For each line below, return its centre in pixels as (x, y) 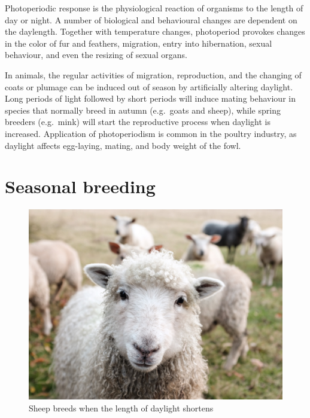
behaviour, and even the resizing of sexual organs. (96, 55)
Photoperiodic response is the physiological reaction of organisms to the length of (154, 8)
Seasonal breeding (80, 186)
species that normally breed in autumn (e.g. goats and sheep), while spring (143, 110)
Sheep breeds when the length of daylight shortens (121, 408)
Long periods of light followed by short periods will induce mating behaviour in (150, 98)
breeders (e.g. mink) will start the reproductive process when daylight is (138, 122)
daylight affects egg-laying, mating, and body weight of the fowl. (123, 145)
